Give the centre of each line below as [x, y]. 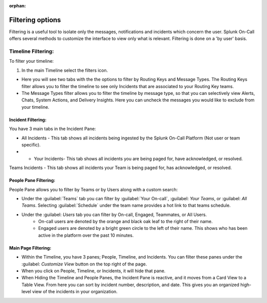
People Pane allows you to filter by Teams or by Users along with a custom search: [93, 189]
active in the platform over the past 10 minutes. [86, 235]
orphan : [18, 6]
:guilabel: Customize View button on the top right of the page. [84, 264]
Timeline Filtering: [32, 51]
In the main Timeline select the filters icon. [65, 70]
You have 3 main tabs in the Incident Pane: [53, 129]
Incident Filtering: [28, 120]
